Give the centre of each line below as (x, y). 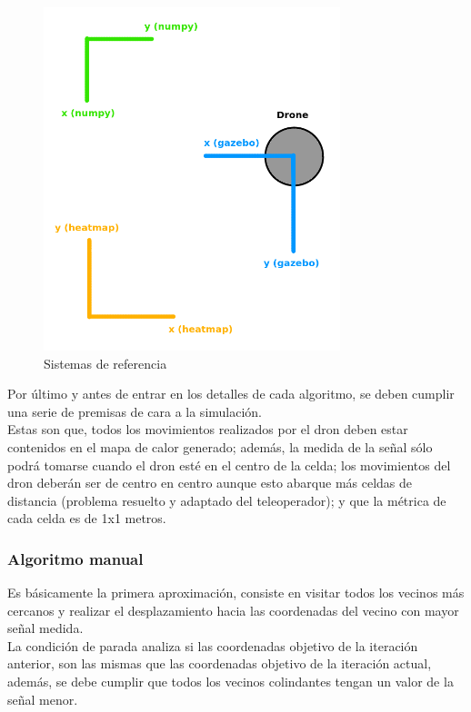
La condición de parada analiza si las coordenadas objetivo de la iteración (213, 645)
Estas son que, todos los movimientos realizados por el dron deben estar (208, 429)
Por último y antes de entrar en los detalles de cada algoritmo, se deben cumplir (231, 394)
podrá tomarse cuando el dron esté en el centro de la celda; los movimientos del (229, 465)
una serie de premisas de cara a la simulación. (135, 411)
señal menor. (43, 699)
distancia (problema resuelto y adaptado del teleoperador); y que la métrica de (227, 500)
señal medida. (45, 628)
